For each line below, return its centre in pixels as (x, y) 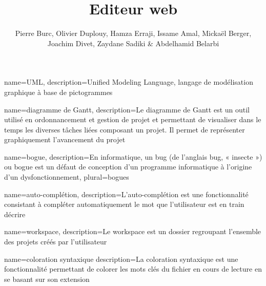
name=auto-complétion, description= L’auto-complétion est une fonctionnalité (126, 194)
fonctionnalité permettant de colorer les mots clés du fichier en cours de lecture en (133, 269)
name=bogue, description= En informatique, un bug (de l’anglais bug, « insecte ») (133, 156)
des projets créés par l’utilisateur (56, 242)
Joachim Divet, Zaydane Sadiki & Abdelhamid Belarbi (133, 43)
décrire (15, 214)
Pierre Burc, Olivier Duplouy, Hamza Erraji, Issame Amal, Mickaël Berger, (133, 33)
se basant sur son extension (47, 279)
